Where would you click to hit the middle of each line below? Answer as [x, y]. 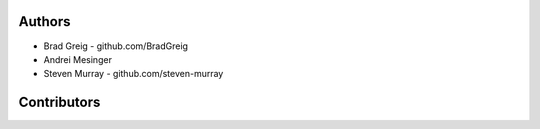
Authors [44, 21]
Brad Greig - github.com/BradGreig [116, 46]
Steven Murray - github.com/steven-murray [133, 74]
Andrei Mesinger [77, 59]
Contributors [59, 102]
